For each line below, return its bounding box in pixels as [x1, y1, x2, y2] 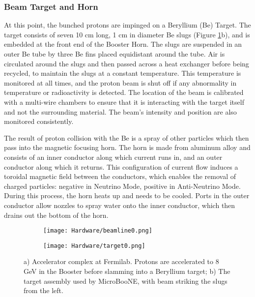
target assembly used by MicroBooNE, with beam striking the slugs [24, 275, 227, 286]
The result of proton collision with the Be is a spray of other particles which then [4, 132, 249, 143]
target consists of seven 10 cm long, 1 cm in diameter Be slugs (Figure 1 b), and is [4, 29, 250, 39]
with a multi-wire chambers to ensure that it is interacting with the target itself [4, 96, 244, 107]
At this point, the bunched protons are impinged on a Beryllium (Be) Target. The [4, 20, 251, 30]
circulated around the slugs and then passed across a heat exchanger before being [4, 58, 249, 68]
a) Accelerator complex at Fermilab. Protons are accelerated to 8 [24, 256, 219, 267]
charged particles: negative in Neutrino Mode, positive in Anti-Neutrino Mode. [4, 180, 241, 191]
